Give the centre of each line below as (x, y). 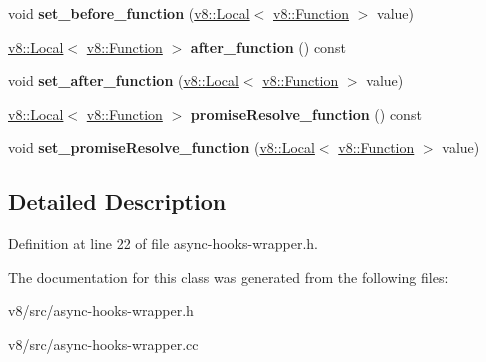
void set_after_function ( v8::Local (123, 80)
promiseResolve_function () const (306, 113)
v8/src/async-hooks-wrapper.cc (103, 343)
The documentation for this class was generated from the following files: (228, 276)
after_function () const (268, 46)
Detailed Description (117, 201)
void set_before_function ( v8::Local (129, 13)
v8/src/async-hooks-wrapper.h (101, 310)
